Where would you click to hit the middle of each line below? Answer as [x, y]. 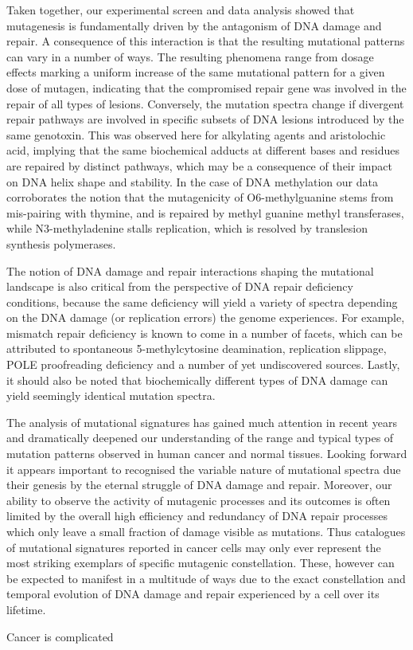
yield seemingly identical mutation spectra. [111, 395]
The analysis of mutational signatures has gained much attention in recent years [202, 422]
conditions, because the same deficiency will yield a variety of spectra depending [202, 302]
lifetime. [26, 609]
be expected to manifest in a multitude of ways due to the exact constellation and [206, 578]
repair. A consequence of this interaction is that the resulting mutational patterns [206, 41]
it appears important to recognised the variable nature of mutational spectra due [204, 469]
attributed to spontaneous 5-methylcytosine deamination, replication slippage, [197, 348]
